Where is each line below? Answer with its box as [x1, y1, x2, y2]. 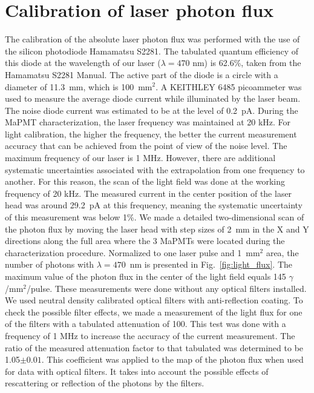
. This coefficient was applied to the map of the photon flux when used [41, 353, 304, 366]
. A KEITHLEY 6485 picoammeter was [155, 80, 302, 93]
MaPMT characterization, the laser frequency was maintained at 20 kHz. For [5, 116, 291, 128]
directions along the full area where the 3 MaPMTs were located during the [5, 234, 285, 247]
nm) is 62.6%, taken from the [192, 56, 301, 69]
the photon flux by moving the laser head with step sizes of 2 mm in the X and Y [5, 222, 309, 235]
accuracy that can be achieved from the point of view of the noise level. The [5, 139, 287, 152]
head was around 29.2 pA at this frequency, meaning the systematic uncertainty [5, 199, 303, 211]
